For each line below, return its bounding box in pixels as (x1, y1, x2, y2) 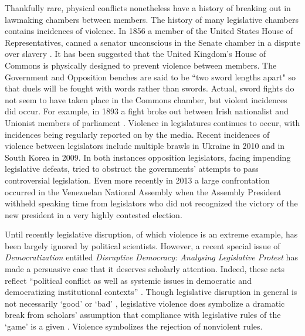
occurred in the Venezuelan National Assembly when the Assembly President (5, 185, 282, 198)
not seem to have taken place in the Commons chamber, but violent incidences (5, 93, 287, 106)
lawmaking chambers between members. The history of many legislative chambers (5, 13, 299, 25)
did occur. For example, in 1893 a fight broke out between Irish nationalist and (5, 105, 289, 117)
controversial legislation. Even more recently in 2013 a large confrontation (5, 174, 270, 186)
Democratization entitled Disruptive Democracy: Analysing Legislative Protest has (5, 251, 298, 263)
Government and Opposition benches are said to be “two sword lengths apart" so (5, 70, 296, 83)
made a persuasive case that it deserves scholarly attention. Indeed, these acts (5, 263, 285, 275)
